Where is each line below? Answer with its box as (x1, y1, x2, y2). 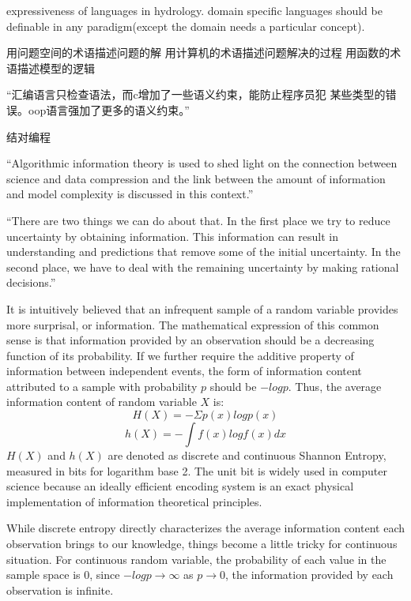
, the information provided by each (225, 566, 394, 583)
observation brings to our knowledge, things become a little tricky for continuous (6, 535, 398, 552)
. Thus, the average (288, 378, 382, 394)
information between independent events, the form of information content (6, 362, 362, 379)
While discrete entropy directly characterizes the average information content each (6, 520, 405, 536)
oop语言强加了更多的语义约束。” (28, 101, 190, 118)
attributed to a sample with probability (6, 378, 198, 394)
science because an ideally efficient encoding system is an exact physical (6, 478, 354, 494)
